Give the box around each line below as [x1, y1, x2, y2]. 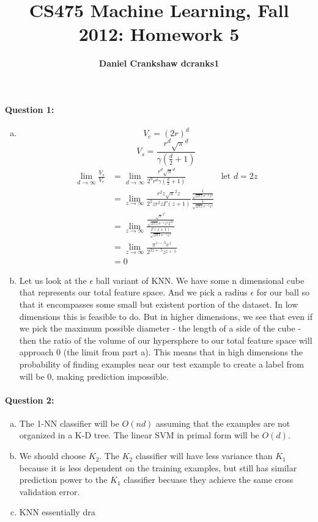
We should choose [19, 449, 86, 462]
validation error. [19, 485, 80, 498]
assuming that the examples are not [156, 416, 290, 429]
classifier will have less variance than [135, 449, 273, 462]
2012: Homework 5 [78, 21, 240, 46]
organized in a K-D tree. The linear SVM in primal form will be [19, 429, 259, 441]
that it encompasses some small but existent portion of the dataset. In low [19, 297, 298, 310]
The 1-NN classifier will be [19, 416, 119, 429]
